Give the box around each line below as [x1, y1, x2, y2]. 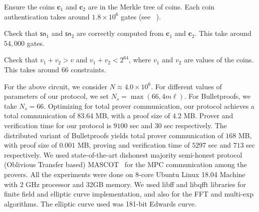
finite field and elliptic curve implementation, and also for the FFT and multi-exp [4, 189, 254, 199]
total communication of [4, 110, 75, 121]
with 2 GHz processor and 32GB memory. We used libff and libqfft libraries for [4, 179, 246, 189]
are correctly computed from [76, 28, 164, 38]
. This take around [195, 28, 252, 38]
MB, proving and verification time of [77, 140, 190, 150]
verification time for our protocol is [4, 120, 111, 130]
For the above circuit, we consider [4, 81, 107, 91]
